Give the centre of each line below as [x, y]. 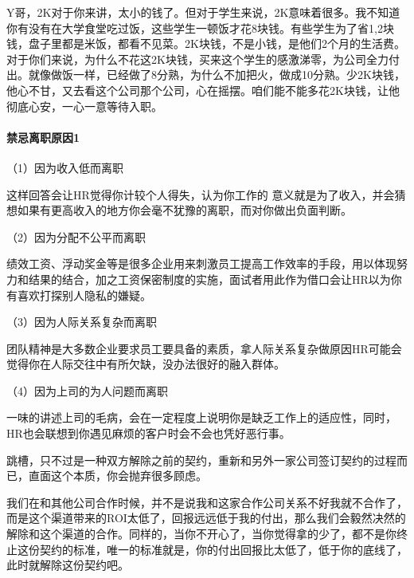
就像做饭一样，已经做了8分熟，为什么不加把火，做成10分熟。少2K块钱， [217, 75]
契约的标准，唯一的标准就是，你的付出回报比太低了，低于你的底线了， [223, 549]
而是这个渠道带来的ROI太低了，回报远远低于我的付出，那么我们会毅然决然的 [206, 518]
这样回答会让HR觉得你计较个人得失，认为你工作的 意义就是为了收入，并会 [201, 194]
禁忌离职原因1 [43, 137]
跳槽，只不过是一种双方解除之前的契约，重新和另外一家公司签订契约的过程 [201, 460]
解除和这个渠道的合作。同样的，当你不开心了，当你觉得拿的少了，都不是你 [201, 534]
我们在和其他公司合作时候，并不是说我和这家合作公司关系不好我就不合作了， [207, 502]
